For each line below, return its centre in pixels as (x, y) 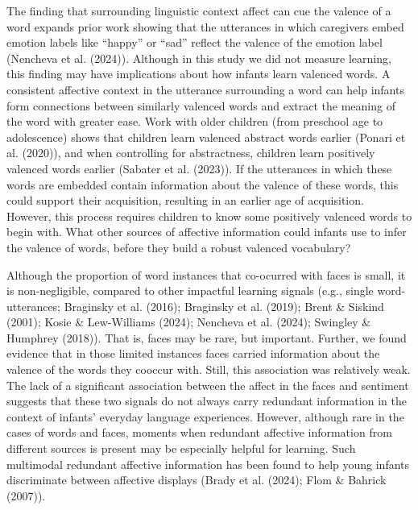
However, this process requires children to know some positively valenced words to (209, 216)
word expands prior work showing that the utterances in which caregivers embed (205, 26)
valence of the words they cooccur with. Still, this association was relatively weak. (209, 369)
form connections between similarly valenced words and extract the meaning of (201, 105)
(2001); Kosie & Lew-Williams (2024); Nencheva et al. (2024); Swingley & (189, 322)
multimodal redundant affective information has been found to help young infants (208, 464)
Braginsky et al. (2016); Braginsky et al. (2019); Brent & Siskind (224, 306)
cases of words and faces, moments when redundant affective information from (199, 432)
